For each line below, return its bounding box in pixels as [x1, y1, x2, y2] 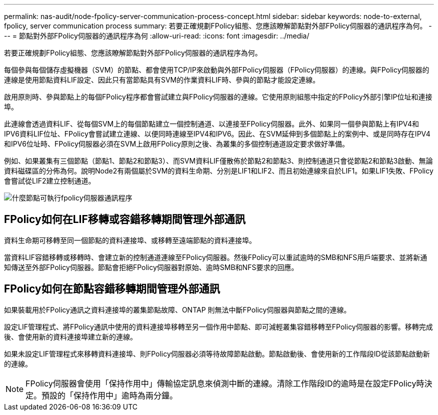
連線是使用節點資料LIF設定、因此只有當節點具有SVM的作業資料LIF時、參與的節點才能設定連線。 [4, 75, 320, 84]
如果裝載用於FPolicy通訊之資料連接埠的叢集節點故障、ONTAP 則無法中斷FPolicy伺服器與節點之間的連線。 [4, 305, 351, 314]
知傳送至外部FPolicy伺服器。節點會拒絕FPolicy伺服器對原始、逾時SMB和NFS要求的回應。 [4, 262, 298, 271]
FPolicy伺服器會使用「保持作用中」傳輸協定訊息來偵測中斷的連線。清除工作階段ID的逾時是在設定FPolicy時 [25, 378, 424, 388]
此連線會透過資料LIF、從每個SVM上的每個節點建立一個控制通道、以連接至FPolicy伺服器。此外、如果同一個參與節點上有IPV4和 [4, 119, 419, 128]
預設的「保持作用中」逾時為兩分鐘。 [41, 390, 178, 400]
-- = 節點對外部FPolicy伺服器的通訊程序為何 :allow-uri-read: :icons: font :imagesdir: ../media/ [4, 31, 309, 40]
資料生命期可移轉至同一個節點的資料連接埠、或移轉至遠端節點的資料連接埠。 [4, 235, 256, 244]
